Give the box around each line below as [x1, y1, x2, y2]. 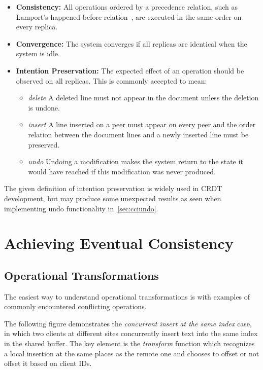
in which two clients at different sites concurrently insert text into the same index [4, 328, 258, 339]
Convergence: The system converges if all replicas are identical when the [16, 38, 247, 49]
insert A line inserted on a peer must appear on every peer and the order [28, 119, 256, 130]
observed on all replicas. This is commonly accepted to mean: [16, 75, 207, 86]
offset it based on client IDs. [4, 358, 92, 368]
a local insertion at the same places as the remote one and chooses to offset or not [4, 348, 259, 358]
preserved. [28, 139, 60, 150]
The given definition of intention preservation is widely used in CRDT [4, 183, 222, 194]
